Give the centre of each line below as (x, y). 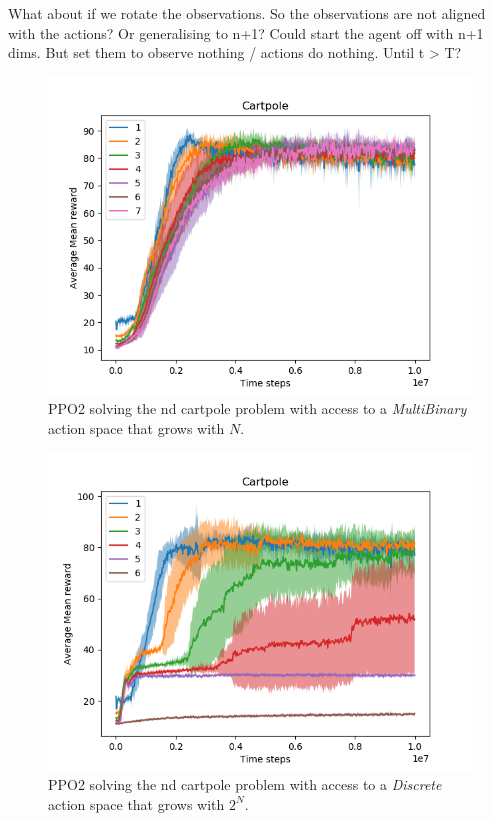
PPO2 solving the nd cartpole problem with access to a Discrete (245, 784)
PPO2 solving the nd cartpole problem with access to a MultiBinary (257, 408)
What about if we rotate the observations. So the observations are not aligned (247, 13)
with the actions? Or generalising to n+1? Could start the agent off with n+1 (246, 32)
